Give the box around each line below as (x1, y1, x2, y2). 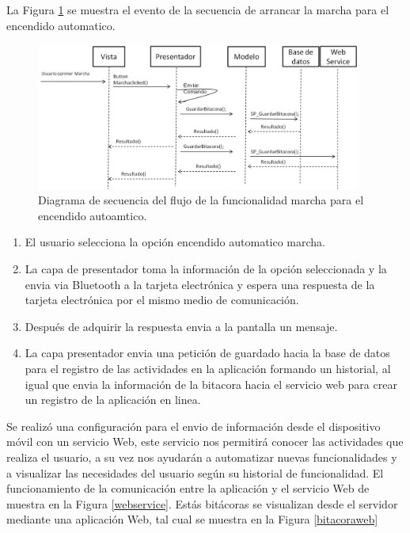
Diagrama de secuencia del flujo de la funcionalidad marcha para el (38, 192, 364, 208)
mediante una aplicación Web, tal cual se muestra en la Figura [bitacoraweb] (6, 511, 378, 527)
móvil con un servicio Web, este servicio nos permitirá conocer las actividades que (6, 433, 404, 450)
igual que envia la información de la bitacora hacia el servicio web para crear (25, 375, 397, 392)
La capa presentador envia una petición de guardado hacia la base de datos (25, 345, 390, 361)
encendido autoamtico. (38, 207, 147, 223)
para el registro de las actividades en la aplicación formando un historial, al (25, 360, 391, 377)
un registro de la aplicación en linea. (25, 391, 201, 408)
